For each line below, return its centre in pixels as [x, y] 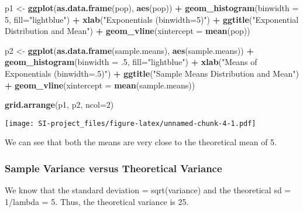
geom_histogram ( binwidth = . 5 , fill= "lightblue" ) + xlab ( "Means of [131, 62]
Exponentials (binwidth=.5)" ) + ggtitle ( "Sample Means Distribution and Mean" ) [152, 73]
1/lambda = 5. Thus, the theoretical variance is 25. [97, 201]
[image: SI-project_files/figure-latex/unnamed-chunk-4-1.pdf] [130, 123]
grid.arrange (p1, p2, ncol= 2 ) [59, 105]
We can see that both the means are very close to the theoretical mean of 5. [141, 142]
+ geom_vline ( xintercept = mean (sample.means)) [100, 85]
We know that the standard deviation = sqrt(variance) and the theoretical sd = [148, 190]
